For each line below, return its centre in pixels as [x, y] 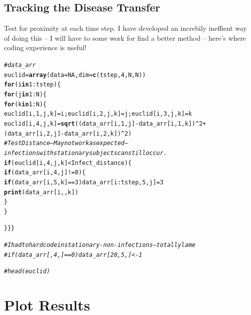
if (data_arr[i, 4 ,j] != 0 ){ [45, 173]
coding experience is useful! [45, 47]
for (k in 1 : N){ [25, 104]
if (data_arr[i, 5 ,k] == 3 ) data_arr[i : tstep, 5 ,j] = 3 [84, 182]
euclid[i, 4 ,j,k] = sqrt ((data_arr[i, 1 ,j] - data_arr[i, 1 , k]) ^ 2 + [105, 123]
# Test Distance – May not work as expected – [66, 143]
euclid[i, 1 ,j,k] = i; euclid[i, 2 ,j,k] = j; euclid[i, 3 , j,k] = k [98, 114]
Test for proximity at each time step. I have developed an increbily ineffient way [125, 28]
